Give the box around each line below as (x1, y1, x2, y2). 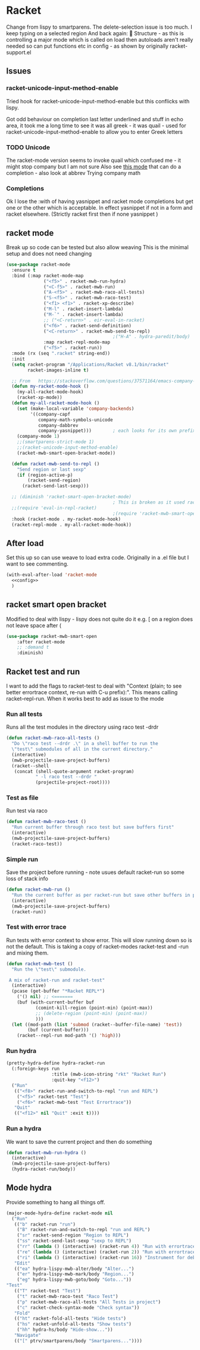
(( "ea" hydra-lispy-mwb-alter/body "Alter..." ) (14, 1266, 135, 1272)
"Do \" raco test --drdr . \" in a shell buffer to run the (11, 741, 159, 747)
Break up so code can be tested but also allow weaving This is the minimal (6, 244, 189, 251)
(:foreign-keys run (11, 1066, 60, 1072)
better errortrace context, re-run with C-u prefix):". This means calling (6, 688, 178, 696)
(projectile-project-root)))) (35, 780, 111, 786)
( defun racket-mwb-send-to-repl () (11, 461, 100, 467)
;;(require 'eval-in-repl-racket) (11, 505, 97, 511)
